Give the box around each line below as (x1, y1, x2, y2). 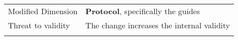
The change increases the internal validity (85, 20, 230, 31)
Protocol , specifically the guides (85, 5, 200, 17)
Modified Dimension (8, 5, 78, 17)
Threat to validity (8, 20, 70, 31)
